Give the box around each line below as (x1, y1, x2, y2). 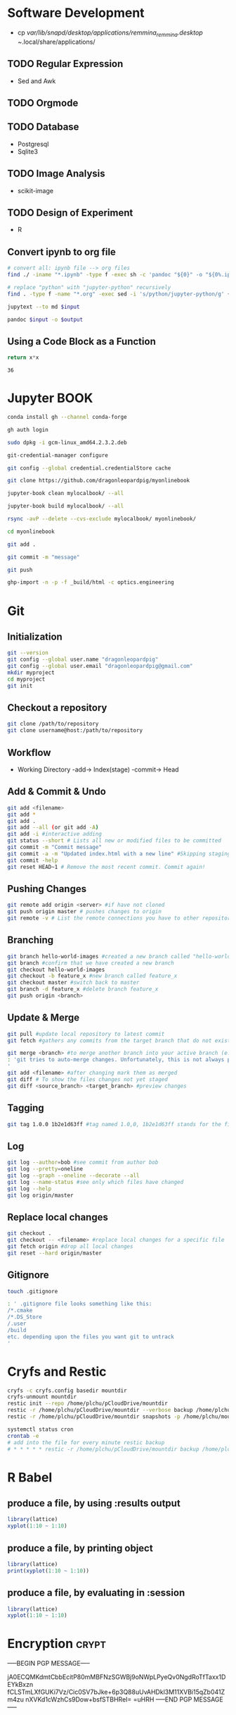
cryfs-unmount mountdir (7, 1393, 77, 1400)
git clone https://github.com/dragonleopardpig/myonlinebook (7, 477, 190, 484)
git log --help (7, 1185, 52, 1192)
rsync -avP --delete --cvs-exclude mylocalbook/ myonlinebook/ (7, 515, 197, 523)
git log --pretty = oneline (7, 1166, 83, 1173)
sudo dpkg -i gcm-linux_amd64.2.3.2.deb (7, 439, 128, 446)
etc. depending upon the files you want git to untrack (7, 1333, 174, 1341)
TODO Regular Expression (7, 58, 124, 70)
